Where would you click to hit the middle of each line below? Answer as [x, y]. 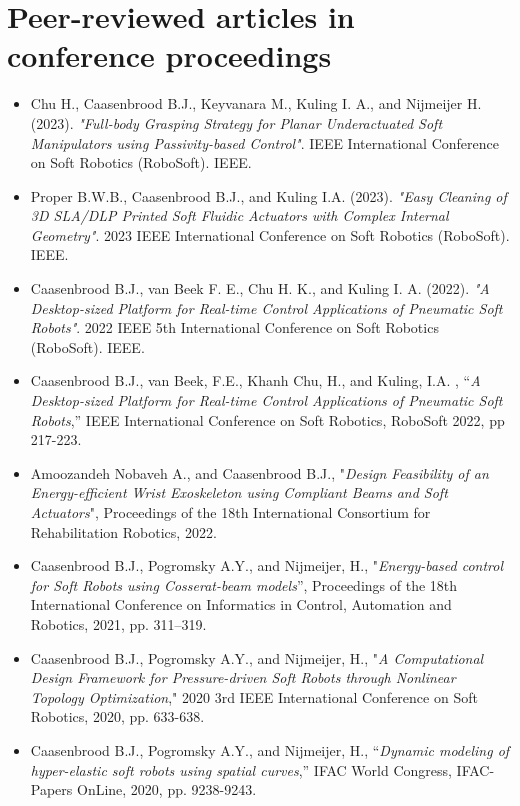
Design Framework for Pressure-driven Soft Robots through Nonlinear [243, 677]
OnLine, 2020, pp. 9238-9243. [166, 789]
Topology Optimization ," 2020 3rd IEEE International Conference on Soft [254, 696]
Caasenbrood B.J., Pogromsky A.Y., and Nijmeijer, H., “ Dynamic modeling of [270, 749]
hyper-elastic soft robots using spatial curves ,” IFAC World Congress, [241, 769]
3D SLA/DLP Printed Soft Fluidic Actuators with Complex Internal [239, 215]
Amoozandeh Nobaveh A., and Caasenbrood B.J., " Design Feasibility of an [259, 472]
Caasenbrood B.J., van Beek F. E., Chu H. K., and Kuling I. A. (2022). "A [260, 288]
